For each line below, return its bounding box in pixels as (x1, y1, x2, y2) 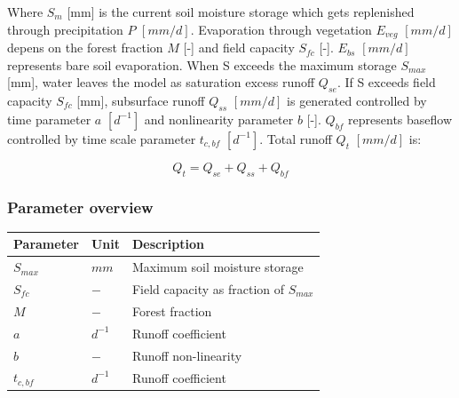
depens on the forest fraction (7, 38, 163, 57)
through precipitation (7, 20, 123, 38)
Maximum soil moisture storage (131, 258, 304, 276)
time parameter (7, 109, 91, 128)
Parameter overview (7, 195, 154, 218)
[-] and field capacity (183, 38, 295, 57)
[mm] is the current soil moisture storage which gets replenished (67, 3, 415, 20)
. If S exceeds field (336, 73, 436, 92)
